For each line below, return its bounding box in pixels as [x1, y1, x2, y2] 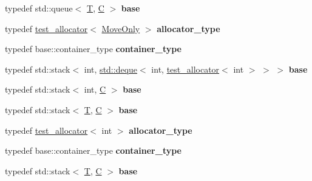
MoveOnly [101, 22, 140, 35]
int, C [84, 83, 106, 96]
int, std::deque [84, 62, 138, 75]
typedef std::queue [5, 2, 73, 14]
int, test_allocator [151, 62, 220, 75]
